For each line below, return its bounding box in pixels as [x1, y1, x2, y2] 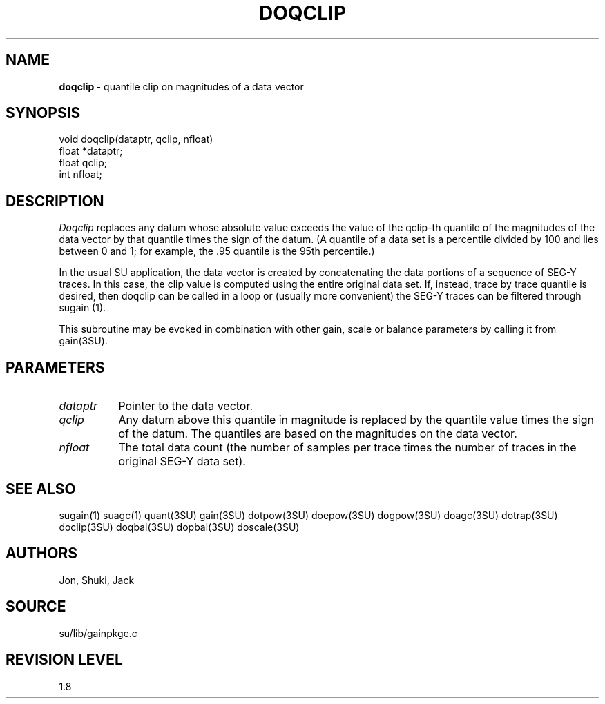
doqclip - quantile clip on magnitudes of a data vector [59, 80, 304, 92]
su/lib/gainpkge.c [59, 627, 137, 639]
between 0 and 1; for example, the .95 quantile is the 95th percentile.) [59, 245, 375, 257]
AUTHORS [6, 545, 78, 563]
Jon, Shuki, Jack [59, 574, 135, 586]
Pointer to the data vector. [118, 399, 253, 413]
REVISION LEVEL [6, 651, 123, 669]
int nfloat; [59, 168, 102, 181]
